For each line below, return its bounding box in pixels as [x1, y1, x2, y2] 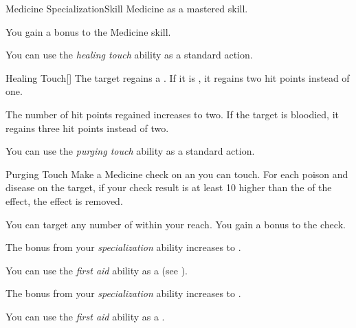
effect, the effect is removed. [5, 193, 123, 208]
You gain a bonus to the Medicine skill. [5, 24, 171, 39]
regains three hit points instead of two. [5, 120, 169, 135]
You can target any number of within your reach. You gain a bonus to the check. [5, 217, 346, 231]
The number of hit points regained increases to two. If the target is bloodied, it [5, 107, 340, 121]
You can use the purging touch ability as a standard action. [5, 144, 255, 158]
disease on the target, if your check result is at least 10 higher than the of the [5, 180, 332, 195]
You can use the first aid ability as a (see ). [5, 263, 188, 277]
